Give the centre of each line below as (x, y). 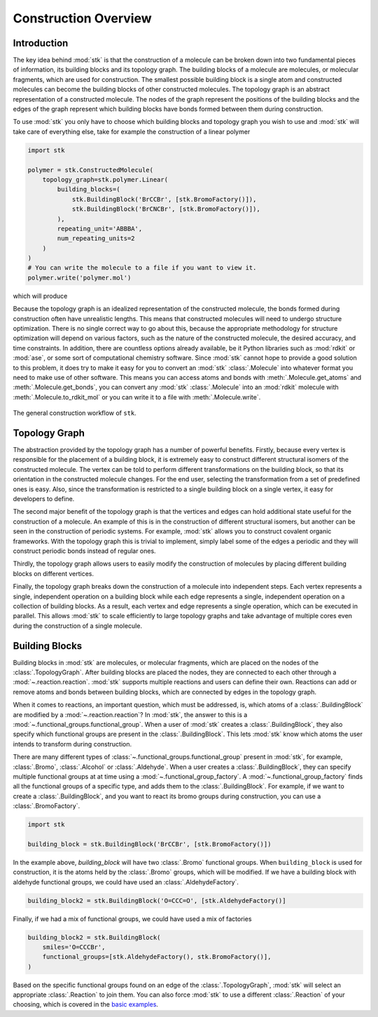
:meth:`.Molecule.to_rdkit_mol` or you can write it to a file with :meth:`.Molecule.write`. (137, 397)
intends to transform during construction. (72, 744)
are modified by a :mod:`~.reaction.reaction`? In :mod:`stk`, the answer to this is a (130, 714)
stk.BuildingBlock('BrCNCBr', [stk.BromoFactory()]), (166, 209)
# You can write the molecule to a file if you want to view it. (142, 268)
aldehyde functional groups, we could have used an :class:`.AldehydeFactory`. (126, 882)
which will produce (40, 296)
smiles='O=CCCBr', (74, 947)
